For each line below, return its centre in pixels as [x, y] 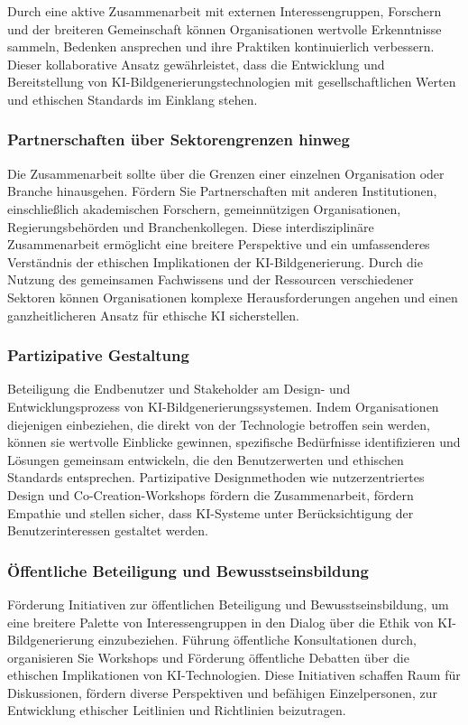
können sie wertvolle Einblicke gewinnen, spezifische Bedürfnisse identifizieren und [234, 442]
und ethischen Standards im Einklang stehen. [133, 99]
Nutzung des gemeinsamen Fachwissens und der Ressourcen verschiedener [211, 279]
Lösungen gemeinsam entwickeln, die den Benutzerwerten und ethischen [206, 459]
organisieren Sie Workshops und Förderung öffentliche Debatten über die [208, 657]
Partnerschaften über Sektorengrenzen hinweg [179, 139]
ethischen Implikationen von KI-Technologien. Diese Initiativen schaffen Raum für [234, 675]
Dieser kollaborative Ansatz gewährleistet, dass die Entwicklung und [196, 64]
